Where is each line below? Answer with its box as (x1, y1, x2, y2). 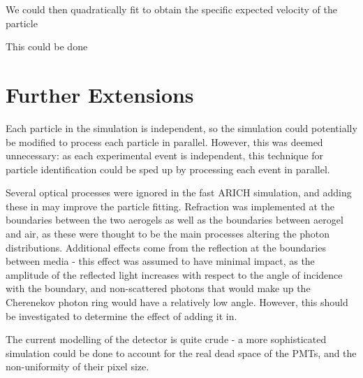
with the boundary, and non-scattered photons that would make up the (6, 281, 311, 296)
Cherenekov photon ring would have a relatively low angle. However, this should (6, 295, 348, 310)
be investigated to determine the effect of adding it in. (6, 308, 237, 323)
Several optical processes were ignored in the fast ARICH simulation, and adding (6, 185, 352, 200)
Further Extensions (6, 80, 194, 108)
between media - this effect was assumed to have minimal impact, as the (6, 254, 315, 268)
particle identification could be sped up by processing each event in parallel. (6, 161, 330, 176)
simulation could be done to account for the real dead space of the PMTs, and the (6, 345, 357, 360)
